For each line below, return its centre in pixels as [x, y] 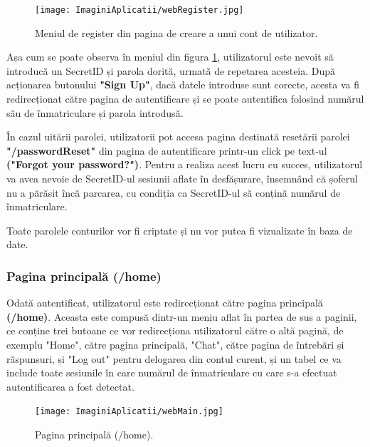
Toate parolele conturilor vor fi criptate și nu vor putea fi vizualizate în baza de [180, 230]
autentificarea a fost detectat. [70, 386]
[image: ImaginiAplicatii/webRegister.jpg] [139, 10]
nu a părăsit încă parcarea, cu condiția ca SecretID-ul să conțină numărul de [174, 192]
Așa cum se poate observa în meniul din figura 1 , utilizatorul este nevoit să [170, 57]
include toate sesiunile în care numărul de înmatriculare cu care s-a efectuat [172, 372]
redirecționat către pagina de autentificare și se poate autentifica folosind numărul [185, 99]
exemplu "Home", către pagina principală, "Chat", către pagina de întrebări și [175, 344]
